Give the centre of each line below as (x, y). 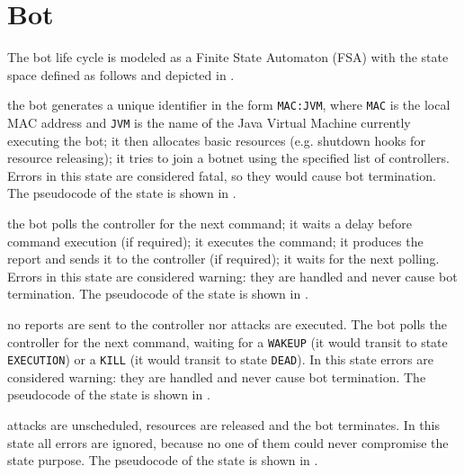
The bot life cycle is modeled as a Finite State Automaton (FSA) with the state (228, 57)
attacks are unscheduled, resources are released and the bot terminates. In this (224, 425)
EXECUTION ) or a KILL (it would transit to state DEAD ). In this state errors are (220, 359)
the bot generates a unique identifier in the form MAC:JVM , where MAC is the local (229, 105)
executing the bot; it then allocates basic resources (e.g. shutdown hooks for (216, 140)
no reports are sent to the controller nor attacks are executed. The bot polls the (227, 323)
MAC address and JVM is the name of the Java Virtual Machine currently (209, 122)
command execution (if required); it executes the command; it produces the (215, 241)
